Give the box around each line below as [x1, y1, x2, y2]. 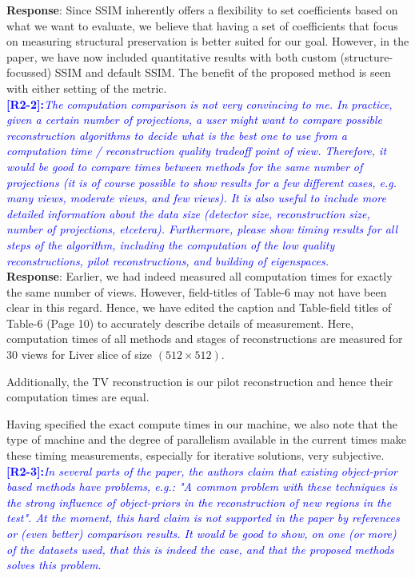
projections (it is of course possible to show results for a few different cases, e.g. [6, 173, 397, 190]
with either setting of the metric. [6, 79, 167, 96]
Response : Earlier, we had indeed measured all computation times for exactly [6, 268, 393, 285]
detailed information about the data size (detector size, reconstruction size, [6, 205, 370, 221]
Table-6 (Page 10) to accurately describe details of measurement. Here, [6, 314, 354, 331]
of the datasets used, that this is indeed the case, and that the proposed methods [6, 540, 394, 557]
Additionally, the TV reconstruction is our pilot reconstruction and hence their [6, 373, 393, 389]
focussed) [6, 64, 52, 81]
